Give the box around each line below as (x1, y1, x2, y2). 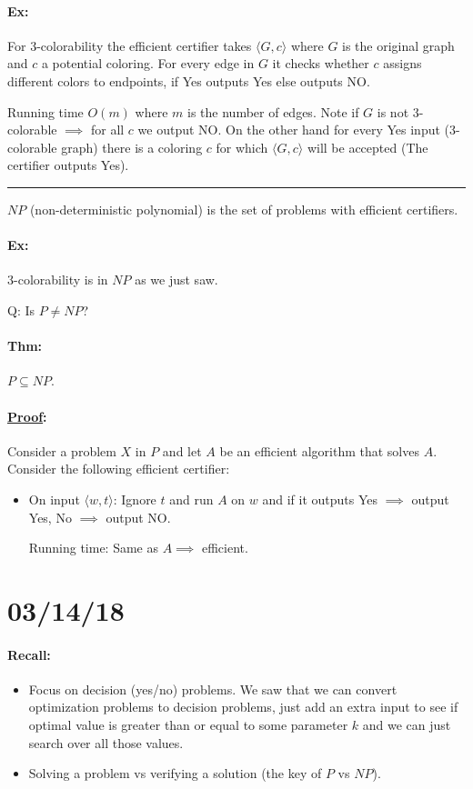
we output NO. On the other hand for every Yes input (137, 120, 440, 139)
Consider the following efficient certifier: (7, 459, 230, 478)
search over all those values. (28, 733, 184, 752)
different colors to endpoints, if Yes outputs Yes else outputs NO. (7, 71, 370, 90)
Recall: (7, 644, 51, 664)
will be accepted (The (307, 137, 428, 156)
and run (169, 489, 214, 508)
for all (90, 120, 125, 139)
